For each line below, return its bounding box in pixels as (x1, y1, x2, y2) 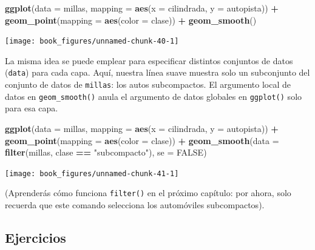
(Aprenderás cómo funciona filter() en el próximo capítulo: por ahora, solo (5, 186, 291, 199)
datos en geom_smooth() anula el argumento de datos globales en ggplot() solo (5, 90, 302, 102)
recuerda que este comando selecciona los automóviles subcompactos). (5, 199, 265, 211)
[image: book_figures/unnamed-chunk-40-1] (5, 37, 179, 46)
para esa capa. (5, 102, 58, 114)
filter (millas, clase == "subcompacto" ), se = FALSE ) (5, 146, 207, 159)
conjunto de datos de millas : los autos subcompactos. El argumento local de (5, 78, 291, 91)
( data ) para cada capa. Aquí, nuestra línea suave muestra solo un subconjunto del (5, 66, 310, 79)
